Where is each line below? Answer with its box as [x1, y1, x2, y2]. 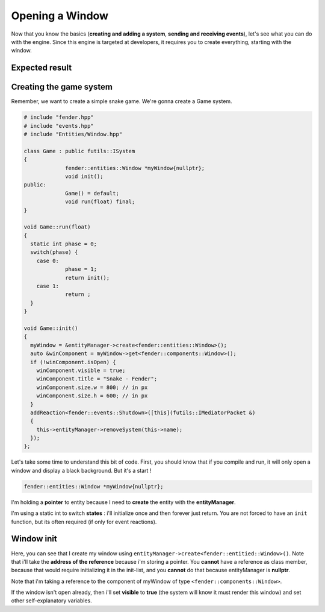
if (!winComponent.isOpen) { [30, 359, 117, 365]
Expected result [11, 63, 72, 73]
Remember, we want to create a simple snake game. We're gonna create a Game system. [11, 98, 232, 105]
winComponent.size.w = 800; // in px [36, 383, 148, 391]
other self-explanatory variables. [11, 597, 93, 604]
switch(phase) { [30, 249, 78, 256]
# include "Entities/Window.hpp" [23, 131, 123, 138]
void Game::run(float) [23, 224, 91, 230]
